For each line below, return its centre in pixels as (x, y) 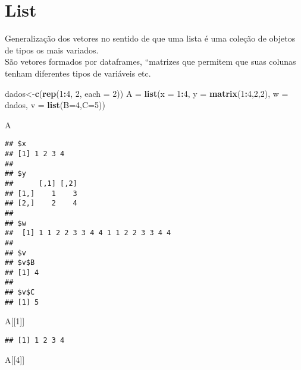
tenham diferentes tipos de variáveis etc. (78, 73)
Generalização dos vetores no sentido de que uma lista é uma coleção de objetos (150, 38)
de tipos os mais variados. (52, 50)
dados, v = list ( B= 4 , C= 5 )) (55, 105)
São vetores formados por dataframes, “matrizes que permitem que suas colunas (150, 61)
